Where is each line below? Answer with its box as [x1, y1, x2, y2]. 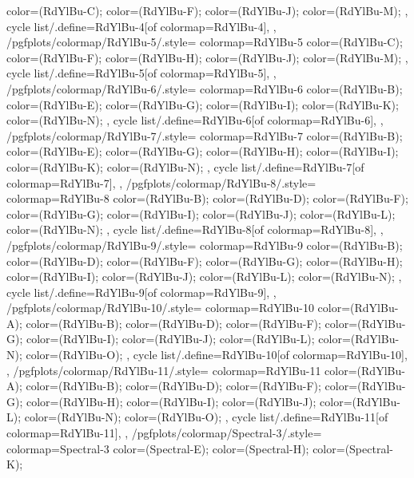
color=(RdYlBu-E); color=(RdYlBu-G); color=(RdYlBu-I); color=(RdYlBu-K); [6, 96, 399, 113]
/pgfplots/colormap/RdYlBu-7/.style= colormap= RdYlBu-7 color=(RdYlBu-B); [6, 127, 403, 144]
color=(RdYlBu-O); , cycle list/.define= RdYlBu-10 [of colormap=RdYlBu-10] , [26, 346, 408, 363]
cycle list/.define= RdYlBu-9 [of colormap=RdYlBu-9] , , [6, 283, 277, 300]
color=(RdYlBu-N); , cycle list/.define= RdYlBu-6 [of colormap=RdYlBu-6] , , [6, 112, 384, 128]
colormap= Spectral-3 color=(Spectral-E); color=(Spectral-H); [6, 440, 309, 456]
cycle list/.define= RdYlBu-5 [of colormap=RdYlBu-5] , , [6, 65, 277, 81]
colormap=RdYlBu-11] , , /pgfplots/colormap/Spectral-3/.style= [6, 425, 322, 441]
